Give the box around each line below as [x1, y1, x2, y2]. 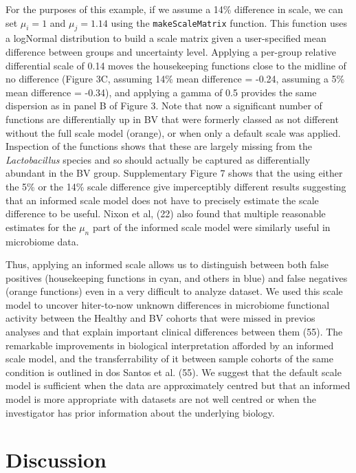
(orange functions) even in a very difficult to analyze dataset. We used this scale [5, 284, 343, 298]
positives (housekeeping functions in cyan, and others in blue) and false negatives [5, 270, 348, 285]
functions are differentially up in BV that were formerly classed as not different [5, 111, 339, 126]
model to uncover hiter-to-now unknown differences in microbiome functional [5, 297, 330, 311]
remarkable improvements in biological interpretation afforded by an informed [5, 338, 334, 352]
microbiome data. [5, 234, 79, 248]
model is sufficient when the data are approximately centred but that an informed [5, 378, 351, 393]
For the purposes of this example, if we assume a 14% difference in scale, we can [5, 2, 344, 16]
